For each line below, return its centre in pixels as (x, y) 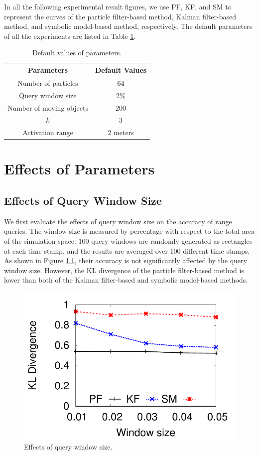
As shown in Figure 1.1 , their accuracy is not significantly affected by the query (126, 260)
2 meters (121, 132)
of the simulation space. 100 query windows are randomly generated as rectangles (128, 241)
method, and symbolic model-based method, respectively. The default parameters (128, 26)
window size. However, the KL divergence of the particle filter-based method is (124, 270)
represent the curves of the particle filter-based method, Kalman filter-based (120, 16)
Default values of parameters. (77, 53)
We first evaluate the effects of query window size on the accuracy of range (118, 221)
